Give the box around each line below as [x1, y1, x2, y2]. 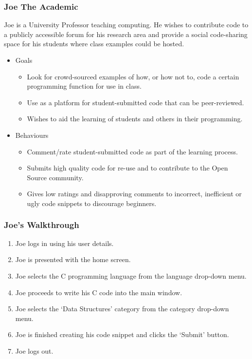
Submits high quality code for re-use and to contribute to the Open [27, 163, 228, 173]
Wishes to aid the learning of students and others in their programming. [27, 113, 243, 124]
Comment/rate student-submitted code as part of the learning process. [27, 146, 238, 156]
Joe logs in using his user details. [15, 238, 114, 248]
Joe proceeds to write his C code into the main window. [15, 287, 182, 297]
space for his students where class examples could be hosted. [4, 38, 184, 49]
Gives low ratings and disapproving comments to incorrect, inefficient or [27, 189, 242, 199]
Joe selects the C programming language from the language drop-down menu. [15, 270, 247, 281]
